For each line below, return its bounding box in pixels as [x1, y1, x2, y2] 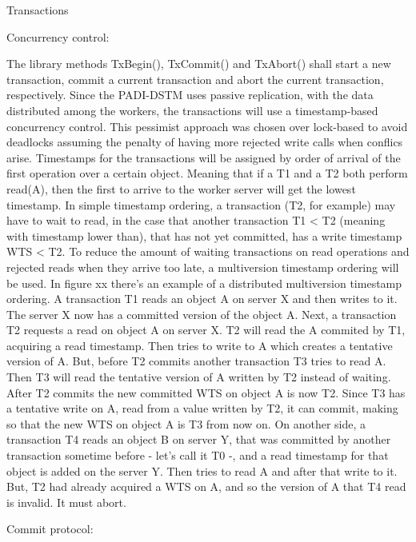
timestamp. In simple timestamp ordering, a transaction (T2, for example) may [6, 196, 396, 213]
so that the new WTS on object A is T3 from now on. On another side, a [6, 415, 366, 432]
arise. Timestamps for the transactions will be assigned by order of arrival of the [6, 149, 401, 165]
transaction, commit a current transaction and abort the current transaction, [6, 70, 384, 87]
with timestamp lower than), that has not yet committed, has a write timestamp [6, 227, 402, 244]
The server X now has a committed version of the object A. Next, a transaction [6, 305, 397, 322]
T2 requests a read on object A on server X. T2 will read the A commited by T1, [6, 321, 406, 338]
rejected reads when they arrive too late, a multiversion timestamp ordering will [6, 258, 399, 275]
